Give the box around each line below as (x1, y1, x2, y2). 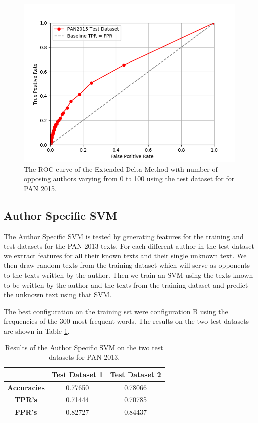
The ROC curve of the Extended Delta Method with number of (24, 164, 218, 174)
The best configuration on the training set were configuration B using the (4, 306, 228, 316)
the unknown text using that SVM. (4, 289, 112, 300)
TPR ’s (14, 394, 37, 405)
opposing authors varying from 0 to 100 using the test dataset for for (24, 173, 235, 184)
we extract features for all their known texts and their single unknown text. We (4, 250, 247, 260)
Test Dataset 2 (110, 369, 161, 379)
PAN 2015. (24, 183, 57, 193)
